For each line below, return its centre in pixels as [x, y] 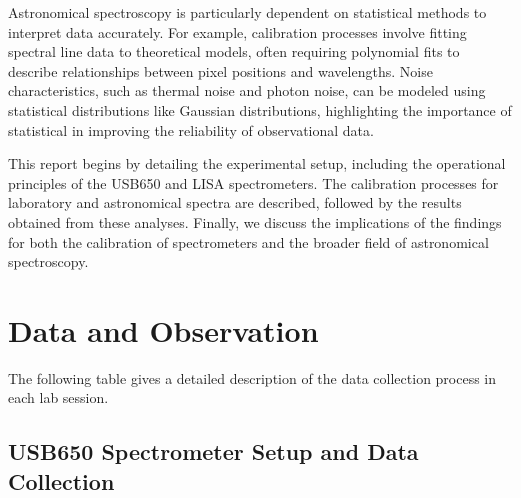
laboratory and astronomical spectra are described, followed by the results [235, 202]
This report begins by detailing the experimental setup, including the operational [257, 163]
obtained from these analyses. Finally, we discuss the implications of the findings [255, 221]
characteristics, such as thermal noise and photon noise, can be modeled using [247, 90]
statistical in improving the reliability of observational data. [191, 129]
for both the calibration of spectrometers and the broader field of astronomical [248, 241]
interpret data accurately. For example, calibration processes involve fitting [237, 31]
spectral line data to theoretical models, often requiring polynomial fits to [234, 51]
